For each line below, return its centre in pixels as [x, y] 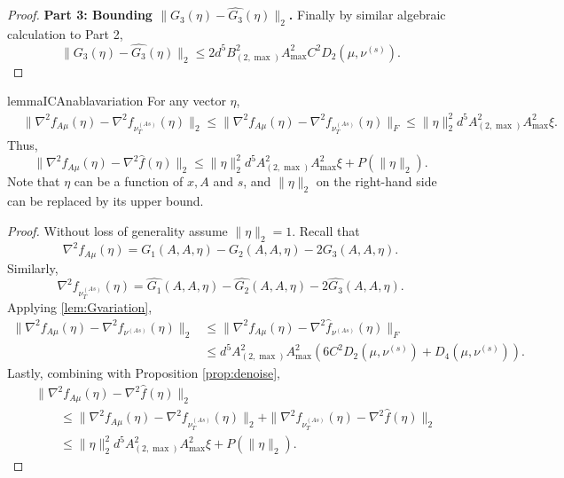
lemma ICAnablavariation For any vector [117, 101]
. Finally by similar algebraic [367, 15]
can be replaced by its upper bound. [106, 201]
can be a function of [129, 181]
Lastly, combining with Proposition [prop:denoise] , [144, 373]
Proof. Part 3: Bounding [80, 15]
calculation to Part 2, [65, 34]
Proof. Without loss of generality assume [117, 230]
